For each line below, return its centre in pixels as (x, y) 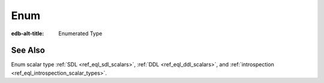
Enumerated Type (80, 33)
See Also (28, 50)
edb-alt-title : (28, 33)
